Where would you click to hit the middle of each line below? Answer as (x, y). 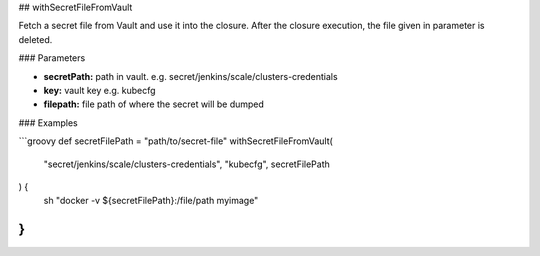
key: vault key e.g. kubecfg (99, 90)
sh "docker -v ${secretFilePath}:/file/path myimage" (151, 201)
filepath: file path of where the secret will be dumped (154, 104)
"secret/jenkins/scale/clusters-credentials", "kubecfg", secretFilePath (186, 164)
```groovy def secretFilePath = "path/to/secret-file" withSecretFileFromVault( (176, 141)
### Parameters (52, 58)
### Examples (48, 122)
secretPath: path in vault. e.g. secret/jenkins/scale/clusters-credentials (191, 76)
